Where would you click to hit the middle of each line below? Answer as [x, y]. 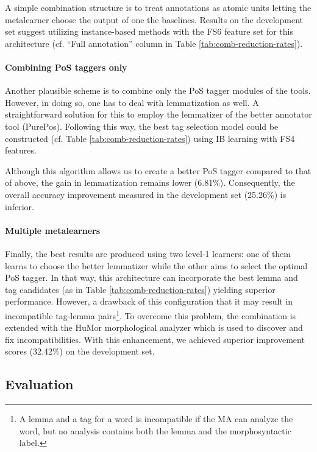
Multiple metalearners [53, 230]
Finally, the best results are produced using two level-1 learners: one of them [148, 253]
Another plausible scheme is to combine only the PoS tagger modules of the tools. [158, 90]
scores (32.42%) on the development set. [80, 351]
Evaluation [39, 384]
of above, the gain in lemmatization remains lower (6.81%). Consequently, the [150, 182]
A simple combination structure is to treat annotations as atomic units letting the [158, 7]
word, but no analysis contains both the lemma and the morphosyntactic [155, 430]
